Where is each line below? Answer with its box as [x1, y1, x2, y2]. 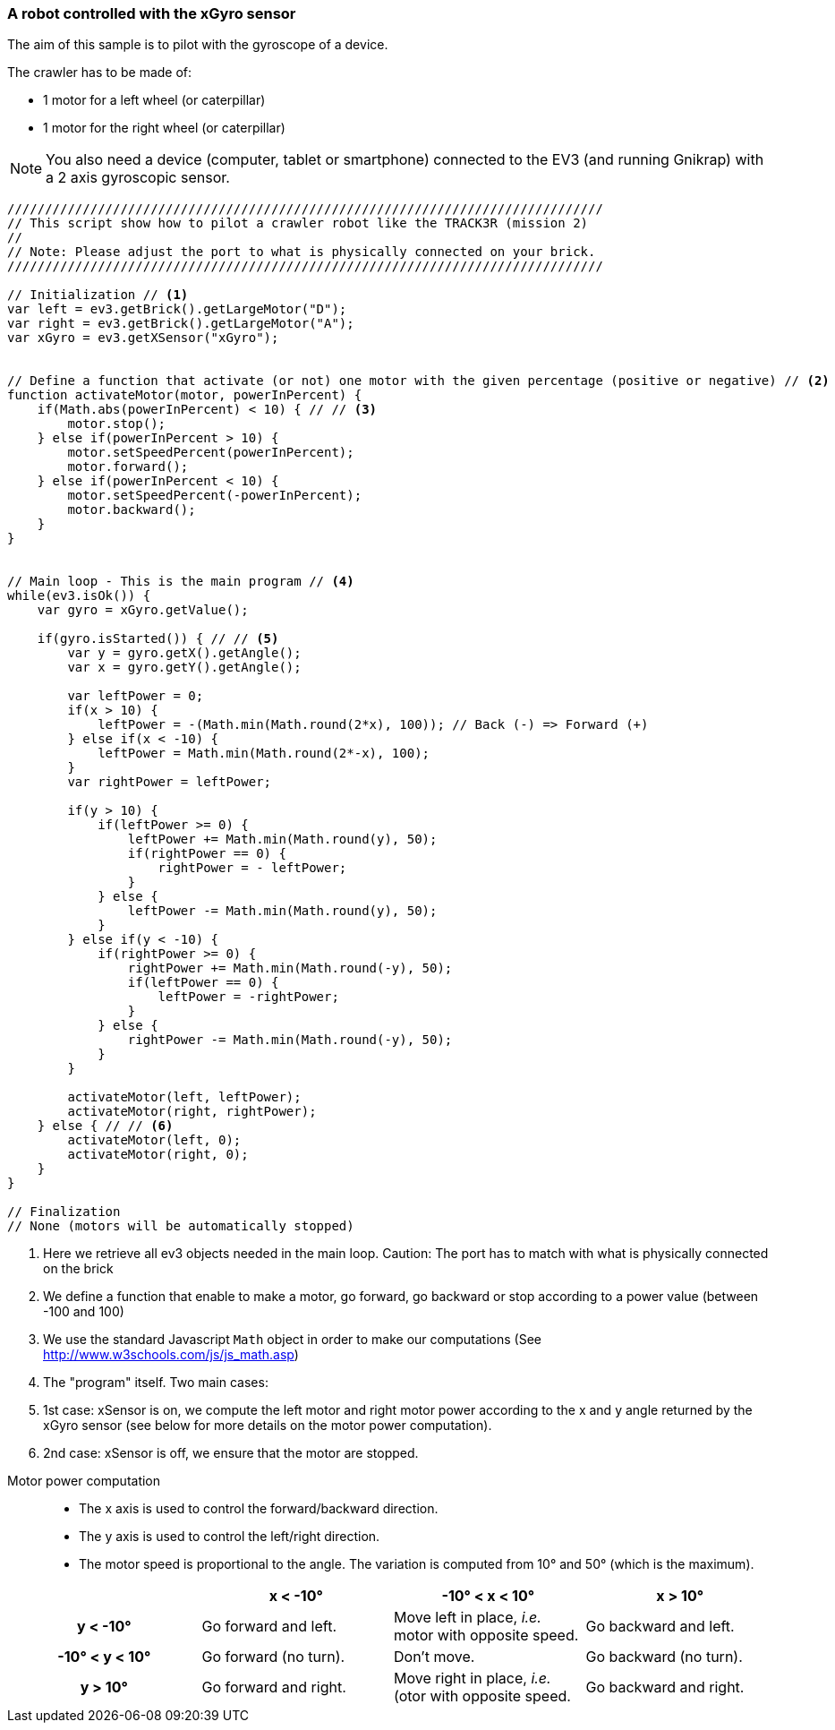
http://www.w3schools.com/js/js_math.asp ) [43, 1347, 299, 1363]
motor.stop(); [67, 416, 166, 432]
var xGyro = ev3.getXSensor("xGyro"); [7, 330, 279, 346]
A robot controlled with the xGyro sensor [7, 4, 296, 22]
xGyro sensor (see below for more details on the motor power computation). [43, 1417, 492, 1434]
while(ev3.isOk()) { [7, 588, 151, 604]
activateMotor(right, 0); [67, 1147, 249, 1162]
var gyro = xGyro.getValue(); [37, 603, 249, 618]
